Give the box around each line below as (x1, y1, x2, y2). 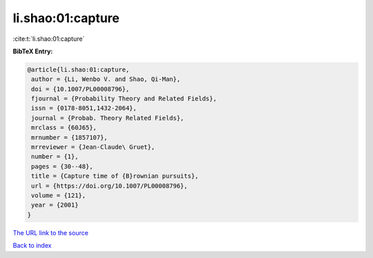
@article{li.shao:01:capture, (27, 66, 130, 73)
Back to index (12, 241, 52, 250)
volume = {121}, (31, 192, 86, 199)
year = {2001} (31, 201, 79, 209)
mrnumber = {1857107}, (31, 133, 108, 141)
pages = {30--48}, (31, 163, 93, 170)
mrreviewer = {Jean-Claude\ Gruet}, (31, 143, 155, 151)
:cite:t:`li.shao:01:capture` (12, 35, 85, 43)
